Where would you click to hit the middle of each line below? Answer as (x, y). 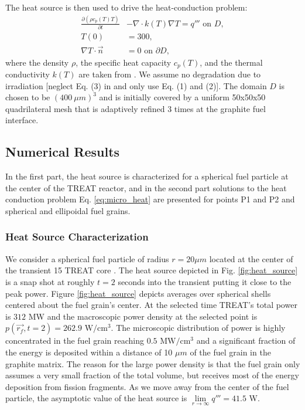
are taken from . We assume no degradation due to (170, 74)
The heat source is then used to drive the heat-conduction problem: (126, 7)
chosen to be (28, 97)
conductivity (28, 74)
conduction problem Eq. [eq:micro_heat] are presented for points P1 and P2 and (150, 199)
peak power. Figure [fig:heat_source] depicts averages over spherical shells (138, 293)
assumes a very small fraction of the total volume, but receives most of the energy (152, 375)
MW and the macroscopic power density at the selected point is (143, 316)
